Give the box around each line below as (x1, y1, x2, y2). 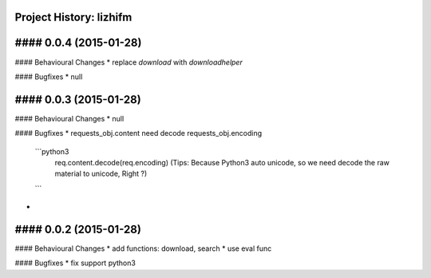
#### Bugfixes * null (14, 72, 83, 81)
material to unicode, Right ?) (54, 169, 148, 179)
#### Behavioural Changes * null (14, 113, 125, 123)
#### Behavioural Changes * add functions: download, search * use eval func (14, 244, 272, 253)
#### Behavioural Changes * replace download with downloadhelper (14, 57, 243, 67)
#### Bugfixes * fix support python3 (14, 258, 136, 268)
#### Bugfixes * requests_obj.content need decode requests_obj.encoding (14, 129, 263, 138)
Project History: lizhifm (14, 10, 132, 24)
